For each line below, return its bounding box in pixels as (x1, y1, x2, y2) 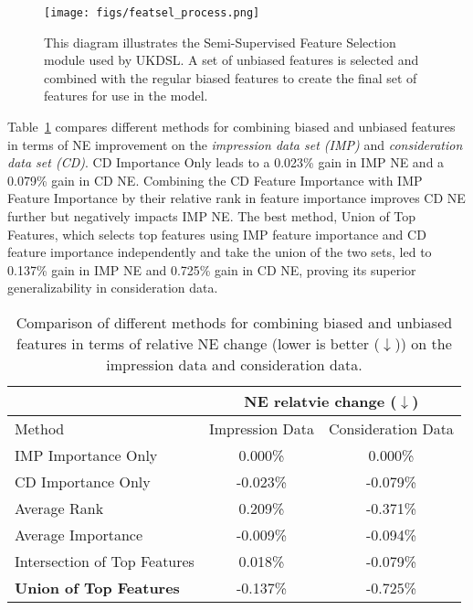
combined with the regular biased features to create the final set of (44, 68, 417, 87)
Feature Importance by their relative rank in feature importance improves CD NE (7, 188, 466, 208)
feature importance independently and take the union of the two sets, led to (7, 242, 432, 262)
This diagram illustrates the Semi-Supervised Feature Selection (44, 32, 396, 51)
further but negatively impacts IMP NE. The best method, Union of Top (7, 207, 416, 225)
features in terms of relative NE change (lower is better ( (16, 332, 380, 354)
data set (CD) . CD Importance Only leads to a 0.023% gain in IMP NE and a (7, 153, 445, 172)
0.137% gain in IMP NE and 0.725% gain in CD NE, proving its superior (7, 260, 416, 279)
